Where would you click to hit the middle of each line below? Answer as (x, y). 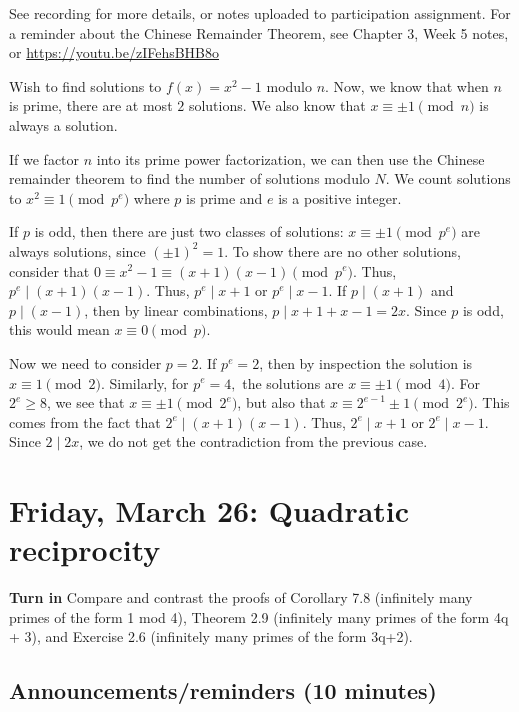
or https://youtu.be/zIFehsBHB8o (114, 52)
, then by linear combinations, (176, 309)
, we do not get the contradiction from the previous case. (253, 441)
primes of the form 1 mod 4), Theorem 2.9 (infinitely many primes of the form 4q (259, 616)
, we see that (86, 402)
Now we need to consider (85, 362)
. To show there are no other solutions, (342, 250)
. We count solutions (448, 178)
